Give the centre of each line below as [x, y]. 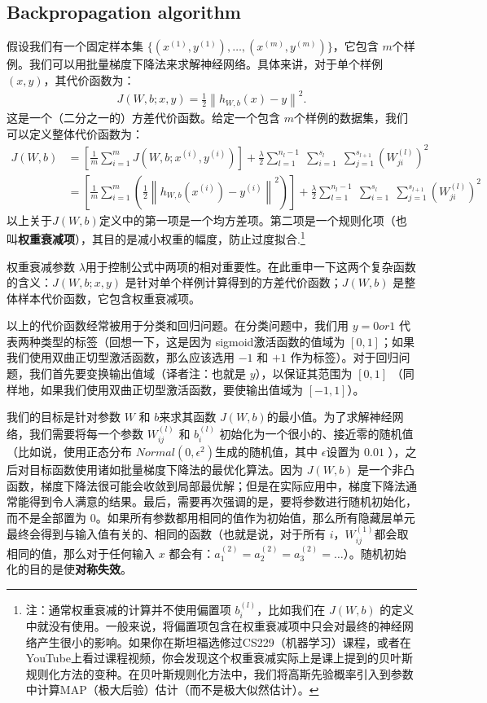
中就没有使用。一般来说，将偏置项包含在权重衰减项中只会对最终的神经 [214, 625]
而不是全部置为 [46, 517]
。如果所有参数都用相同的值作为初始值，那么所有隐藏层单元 [255, 517]
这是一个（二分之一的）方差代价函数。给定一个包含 [143, 117]
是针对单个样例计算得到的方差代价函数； [233, 282]
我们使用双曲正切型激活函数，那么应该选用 [121, 357]
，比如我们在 [291, 609]
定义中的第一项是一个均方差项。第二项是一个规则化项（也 [253, 220]
